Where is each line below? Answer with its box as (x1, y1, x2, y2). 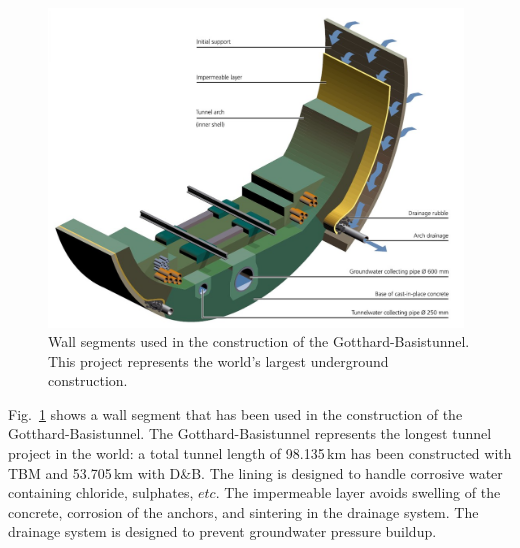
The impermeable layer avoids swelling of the (224, 482, 501, 503)
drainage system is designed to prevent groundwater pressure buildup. (8, 521, 437, 542)
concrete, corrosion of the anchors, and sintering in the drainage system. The (8, 501, 479, 522)
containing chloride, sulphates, (8, 482, 194, 503)
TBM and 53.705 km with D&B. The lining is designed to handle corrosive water (8, 462, 503, 483)
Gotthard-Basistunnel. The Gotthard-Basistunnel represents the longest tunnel (8, 423, 492, 444)
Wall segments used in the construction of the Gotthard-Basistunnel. (48, 331, 470, 352)
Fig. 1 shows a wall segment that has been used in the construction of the (8, 403, 463, 424)
